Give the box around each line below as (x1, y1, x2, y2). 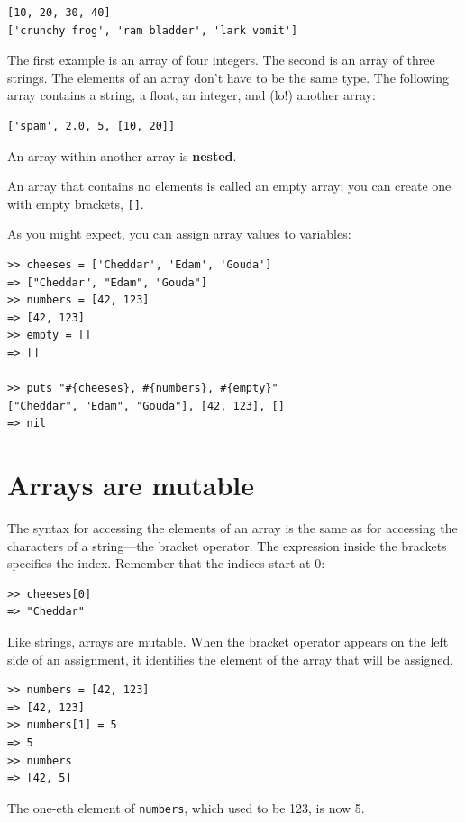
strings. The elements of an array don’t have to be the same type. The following (7, 68, 449, 86)
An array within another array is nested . (7, 146, 237, 165)
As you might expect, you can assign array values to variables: (7, 224, 351, 243)
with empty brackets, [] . (7, 194, 144, 213)
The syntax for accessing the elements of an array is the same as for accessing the (7, 519, 458, 538)
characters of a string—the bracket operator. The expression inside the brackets (7, 536, 447, 555)
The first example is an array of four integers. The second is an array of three (7, 50, 435, 69)
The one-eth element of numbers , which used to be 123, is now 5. (7, 798, 365, 817)
